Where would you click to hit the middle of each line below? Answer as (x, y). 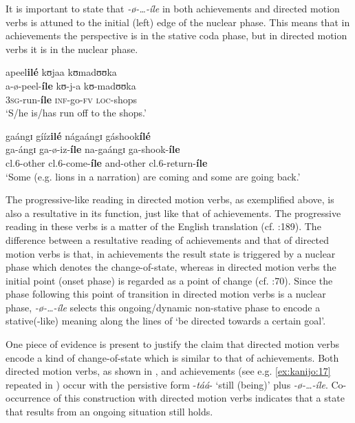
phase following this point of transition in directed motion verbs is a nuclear (166, 294)
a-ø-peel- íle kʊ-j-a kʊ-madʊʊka (71, 85)
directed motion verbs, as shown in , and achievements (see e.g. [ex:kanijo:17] (168, 371)
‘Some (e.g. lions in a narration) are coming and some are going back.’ (153, 176)
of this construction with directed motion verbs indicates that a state (199, 398)
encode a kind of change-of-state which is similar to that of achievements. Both (172, 357)
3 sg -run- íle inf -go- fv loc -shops (71, 99)
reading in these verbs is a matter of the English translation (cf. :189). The (163, 226)
